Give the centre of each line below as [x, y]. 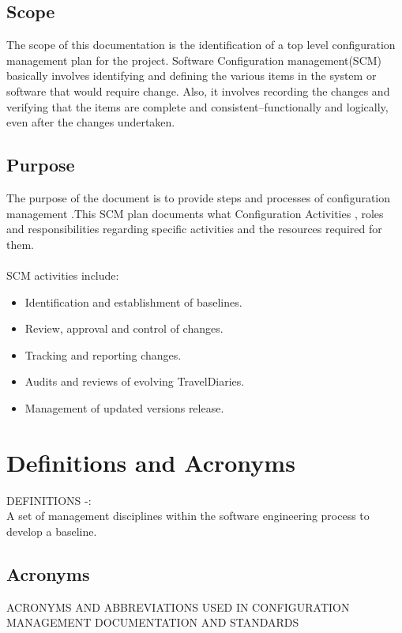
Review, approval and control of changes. [124, 328]
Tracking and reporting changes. [103, 354]
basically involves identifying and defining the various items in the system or [192, 75]
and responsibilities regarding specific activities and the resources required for [194, 229]
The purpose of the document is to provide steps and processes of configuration [199, 197]
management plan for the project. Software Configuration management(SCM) [194, 60]
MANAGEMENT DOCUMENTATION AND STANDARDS [153, 622]
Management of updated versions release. [124, 407]
